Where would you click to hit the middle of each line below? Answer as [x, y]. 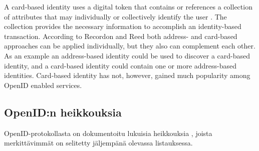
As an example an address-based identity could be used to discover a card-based [127, 55]
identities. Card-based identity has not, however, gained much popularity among [127, 75]
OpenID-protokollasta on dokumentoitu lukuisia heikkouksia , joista [108, 133]
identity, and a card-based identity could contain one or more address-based [120, 65]
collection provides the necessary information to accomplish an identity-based [123, 26]
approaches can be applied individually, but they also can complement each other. [130, 46]
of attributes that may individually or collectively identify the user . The [115, 16]
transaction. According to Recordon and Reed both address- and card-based [121, 36]
